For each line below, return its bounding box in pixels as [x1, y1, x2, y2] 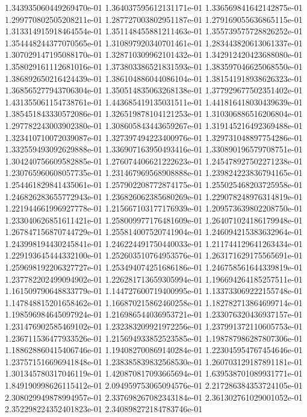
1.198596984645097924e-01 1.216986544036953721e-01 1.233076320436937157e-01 [5, 308, 303, 321]
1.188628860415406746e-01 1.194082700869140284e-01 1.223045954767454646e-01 [5, 343, 303, 356]
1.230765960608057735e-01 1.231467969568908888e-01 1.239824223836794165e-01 [5, 166, 303, 179]
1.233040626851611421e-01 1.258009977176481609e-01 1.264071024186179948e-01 [5, 213, 303, 226]
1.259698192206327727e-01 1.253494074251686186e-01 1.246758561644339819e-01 [5, 261, 303, 274]
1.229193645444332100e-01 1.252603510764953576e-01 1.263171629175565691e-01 [5, 249, 303, 262]
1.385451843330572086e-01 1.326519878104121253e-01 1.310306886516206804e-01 [5, 107, 303, 120]
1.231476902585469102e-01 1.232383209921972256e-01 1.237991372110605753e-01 [5, 320, 303, 333]
